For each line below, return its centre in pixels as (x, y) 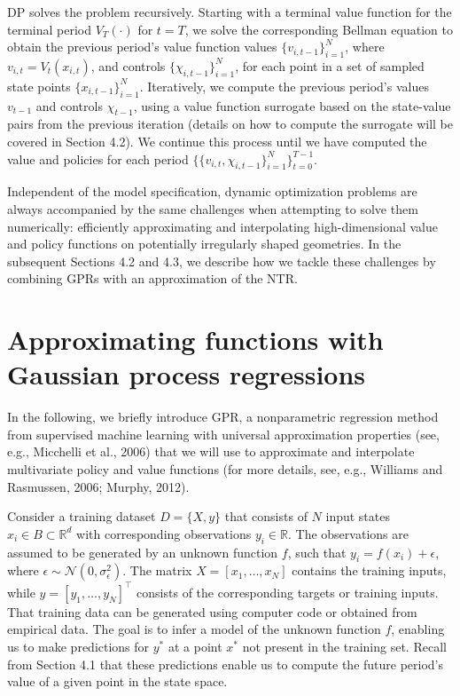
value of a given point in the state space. (117, 681)
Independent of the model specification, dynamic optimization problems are (212, 191)
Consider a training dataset (82, 516)
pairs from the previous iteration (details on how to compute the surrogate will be (230, 124)
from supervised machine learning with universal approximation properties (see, (223, 434)
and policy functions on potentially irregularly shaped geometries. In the (204, 244)
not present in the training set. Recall (344, 647)
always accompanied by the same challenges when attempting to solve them (213, 208)
